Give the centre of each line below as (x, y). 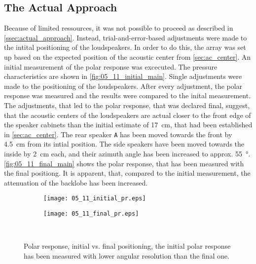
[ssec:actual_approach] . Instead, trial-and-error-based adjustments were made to (126, 37)
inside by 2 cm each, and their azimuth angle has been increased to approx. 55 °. (127, 153)
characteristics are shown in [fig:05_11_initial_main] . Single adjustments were (123, 76)
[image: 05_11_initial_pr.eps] (95, 199)
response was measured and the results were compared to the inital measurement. (128, 95)
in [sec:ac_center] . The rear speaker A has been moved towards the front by (118, 134)
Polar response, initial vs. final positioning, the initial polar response (127, 246)
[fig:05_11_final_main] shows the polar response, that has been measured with (124, 163)
